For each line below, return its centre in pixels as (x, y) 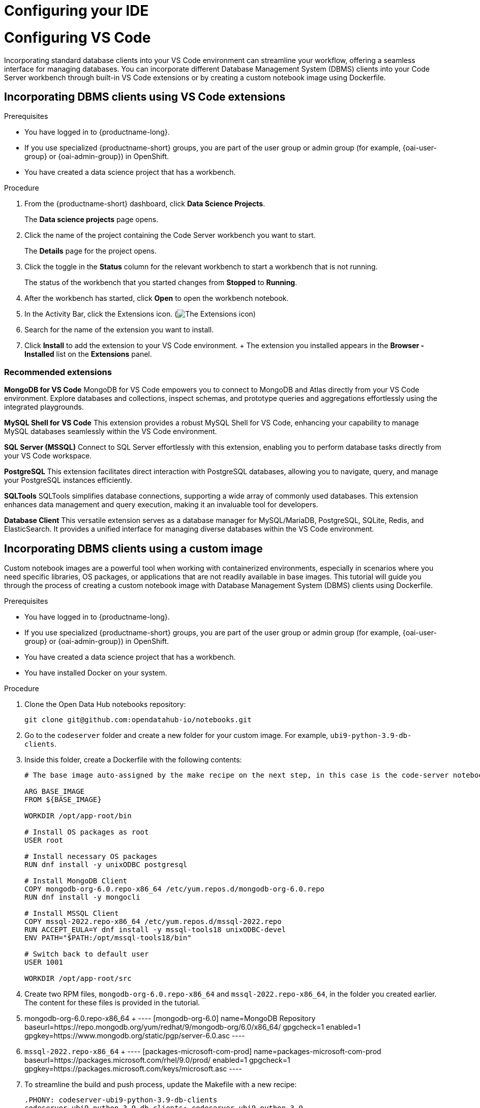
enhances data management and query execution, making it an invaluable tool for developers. (161, 505)
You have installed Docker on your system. (96, 672)
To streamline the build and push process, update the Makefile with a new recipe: (161, 1084)
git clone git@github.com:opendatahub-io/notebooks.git (138, 719)
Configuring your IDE (77, 11)
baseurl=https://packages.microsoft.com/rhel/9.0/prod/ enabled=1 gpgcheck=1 (157, 1060)
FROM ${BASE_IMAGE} (63, 799)
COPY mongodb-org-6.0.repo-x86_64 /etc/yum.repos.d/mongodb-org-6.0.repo (175, 889)
